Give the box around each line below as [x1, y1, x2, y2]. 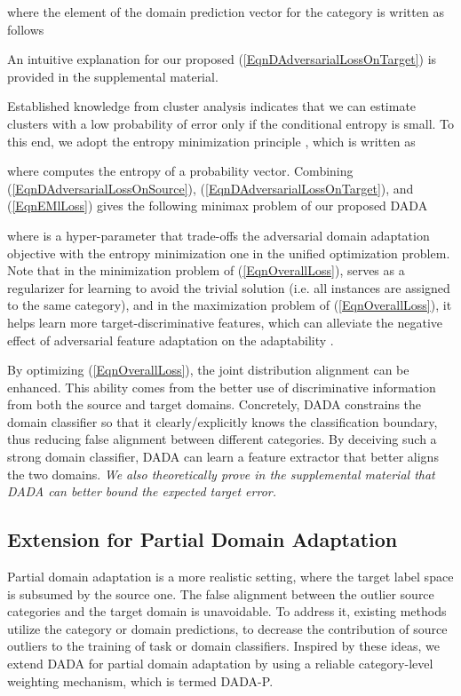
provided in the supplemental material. [7, 67, 219, 85]
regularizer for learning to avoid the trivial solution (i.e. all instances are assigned [7, 278, 450, 297]
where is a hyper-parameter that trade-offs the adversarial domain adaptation [7, 225, 430, 244]
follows [7, 20, 44, 38]
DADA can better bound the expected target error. [7, 482, 277, 501]
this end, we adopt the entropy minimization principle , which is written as [7, 131, 416, 150]
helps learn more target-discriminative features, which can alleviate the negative [7, 312, 443, 331]
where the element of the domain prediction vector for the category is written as [7, 3, 444, 20]
